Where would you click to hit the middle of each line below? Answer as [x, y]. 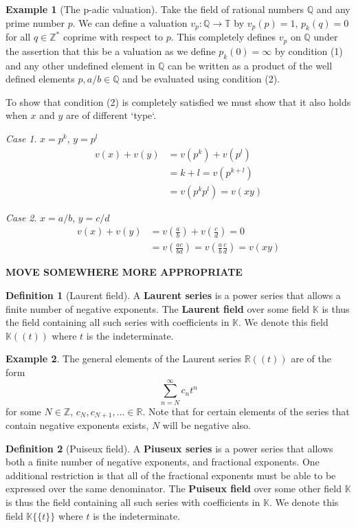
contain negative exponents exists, [77, 425]
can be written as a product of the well [250, 65]
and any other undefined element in [80, 65]
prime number [35, 22]
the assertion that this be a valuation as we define [111, 51]
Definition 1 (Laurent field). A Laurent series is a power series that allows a [173, 295]
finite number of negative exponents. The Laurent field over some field [158, 308]
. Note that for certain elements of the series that [246, 411]
